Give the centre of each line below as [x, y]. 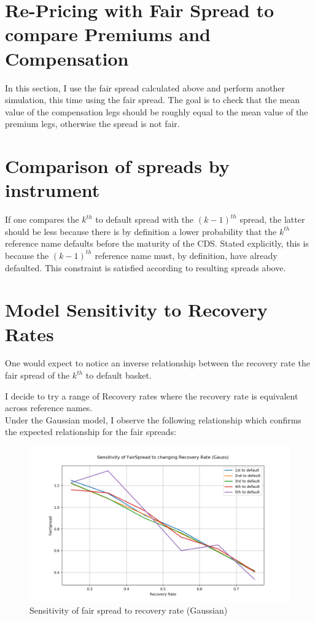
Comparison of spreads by [117, 166]
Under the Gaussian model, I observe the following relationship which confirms [153, 419]
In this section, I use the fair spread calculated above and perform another [145, 87]
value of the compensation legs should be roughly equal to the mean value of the [157, 111]
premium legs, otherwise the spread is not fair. [92, 124]
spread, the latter [272, 219]
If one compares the [42, 219]
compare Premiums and [108, 34]
